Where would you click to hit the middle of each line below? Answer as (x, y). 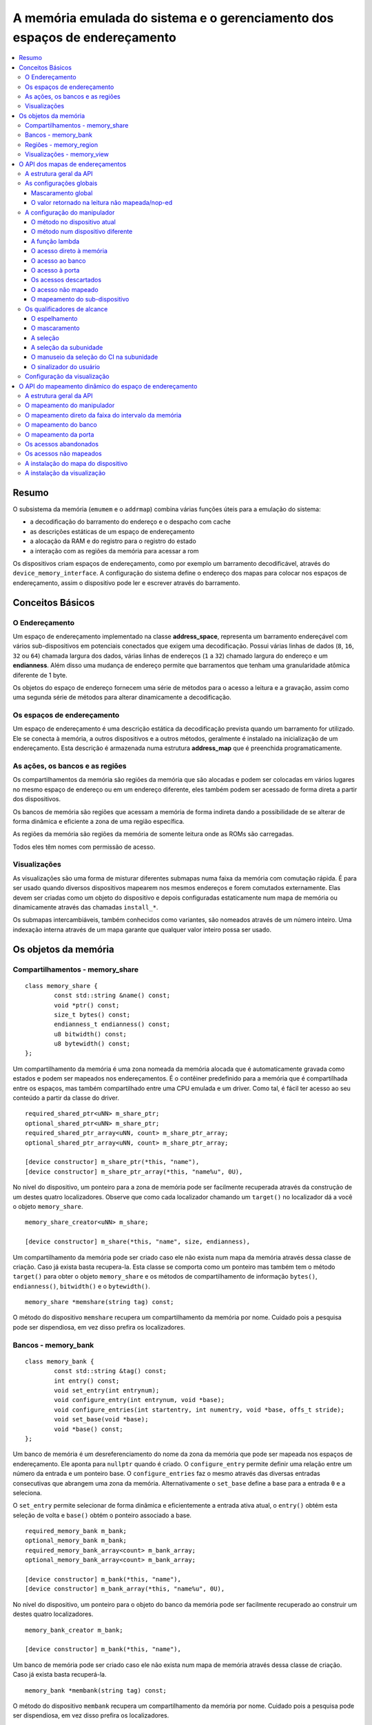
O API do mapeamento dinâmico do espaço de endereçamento (108, 386)
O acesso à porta (55, 270)
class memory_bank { (60, 1361)
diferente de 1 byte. (40, 675)
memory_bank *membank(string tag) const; (96, 1690)
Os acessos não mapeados (64, 454)
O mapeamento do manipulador (70, 405)
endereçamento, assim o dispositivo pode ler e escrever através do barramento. (126, 582)
